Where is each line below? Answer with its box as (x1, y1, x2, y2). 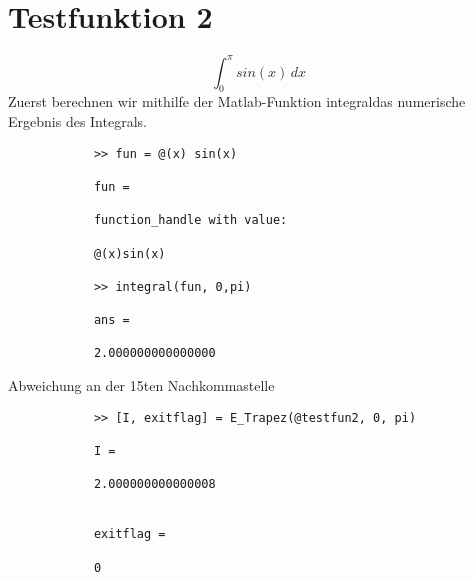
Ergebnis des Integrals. (8, 111, 147, 132)
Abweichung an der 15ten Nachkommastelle (8, 375, 275, 396)
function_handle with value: (93, 213, 288, 228)
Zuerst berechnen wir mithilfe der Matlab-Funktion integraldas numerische (8, 91, 466, 112)
